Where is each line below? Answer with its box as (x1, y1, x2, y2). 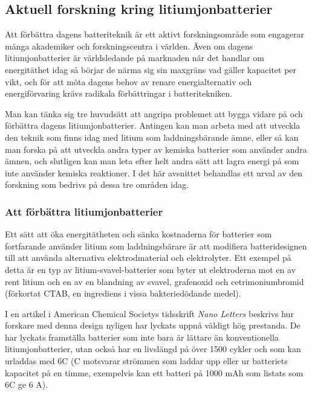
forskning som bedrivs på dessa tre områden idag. (5, 178, 189, 191)
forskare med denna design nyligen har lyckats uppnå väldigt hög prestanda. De (5, 319, 301, 332)
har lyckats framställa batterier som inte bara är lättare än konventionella (5, 330, 279, 343)
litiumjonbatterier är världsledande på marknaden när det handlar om (5, 51, 264, 64)
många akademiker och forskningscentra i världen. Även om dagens (5, 39, 253, 52)
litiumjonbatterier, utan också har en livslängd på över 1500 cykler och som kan (5, 342, 301, 355)
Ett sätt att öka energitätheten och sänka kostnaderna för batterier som (5, 228, 272, 240)
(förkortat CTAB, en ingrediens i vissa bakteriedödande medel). (5, 287, 241, 300)
